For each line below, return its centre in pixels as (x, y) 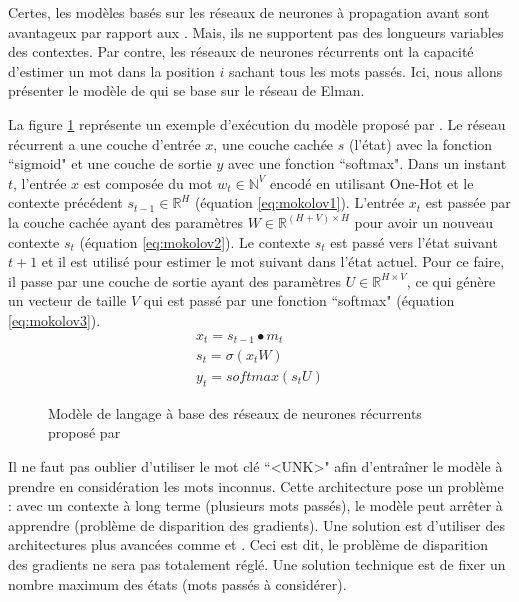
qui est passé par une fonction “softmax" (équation (299, 300)
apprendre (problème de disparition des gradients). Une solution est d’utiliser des (257, 524)
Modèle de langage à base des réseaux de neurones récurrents (235, 412)
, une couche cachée (273, 143)
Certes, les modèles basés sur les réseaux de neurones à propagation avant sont (249, 12)
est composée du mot (148, 182)
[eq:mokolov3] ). (54, 319)
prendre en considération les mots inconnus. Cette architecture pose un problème (256, 485)
